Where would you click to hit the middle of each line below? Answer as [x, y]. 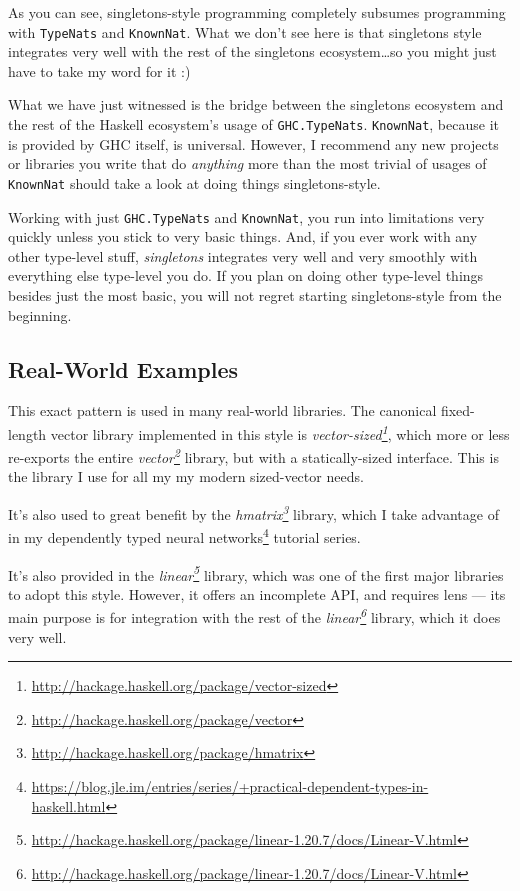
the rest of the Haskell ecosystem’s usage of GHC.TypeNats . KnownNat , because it [253, 124]
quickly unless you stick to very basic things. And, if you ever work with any [243, 236]
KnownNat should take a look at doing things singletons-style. [194, 182]
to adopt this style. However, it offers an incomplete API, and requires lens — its [257, 593]
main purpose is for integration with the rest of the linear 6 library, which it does [254, 616]
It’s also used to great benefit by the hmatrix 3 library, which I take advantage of [253, 512]
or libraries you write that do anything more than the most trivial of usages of [247, 163]
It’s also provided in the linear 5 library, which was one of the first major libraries [256, 573]
